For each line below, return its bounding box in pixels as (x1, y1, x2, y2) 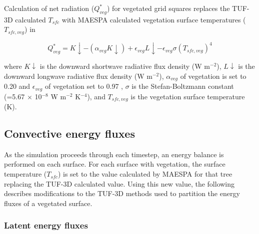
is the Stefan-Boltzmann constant (131, 81, 234, 91)
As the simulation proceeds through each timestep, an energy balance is (4, 149, 224, 159)
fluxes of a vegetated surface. (4, 198, 92, 208)
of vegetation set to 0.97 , (44, 81, 123, 91)
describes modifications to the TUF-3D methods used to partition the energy (4, 188, 240, 199)
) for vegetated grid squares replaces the (107, 3, 230, 13)
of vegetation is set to (180, 70, 246, 81)
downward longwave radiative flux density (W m (4, 70, 152, 81)
